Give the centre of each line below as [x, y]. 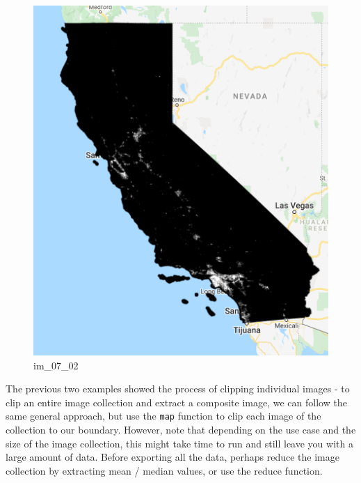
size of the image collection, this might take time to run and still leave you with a [179, 443]
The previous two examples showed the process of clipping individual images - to [178, 389]
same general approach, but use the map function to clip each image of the [163, 416]
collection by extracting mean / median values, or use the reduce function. [164, 470]
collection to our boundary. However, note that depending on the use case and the [181, 429]
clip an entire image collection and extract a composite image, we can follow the [176, 402]
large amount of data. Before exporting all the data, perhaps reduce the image [173, 457]
